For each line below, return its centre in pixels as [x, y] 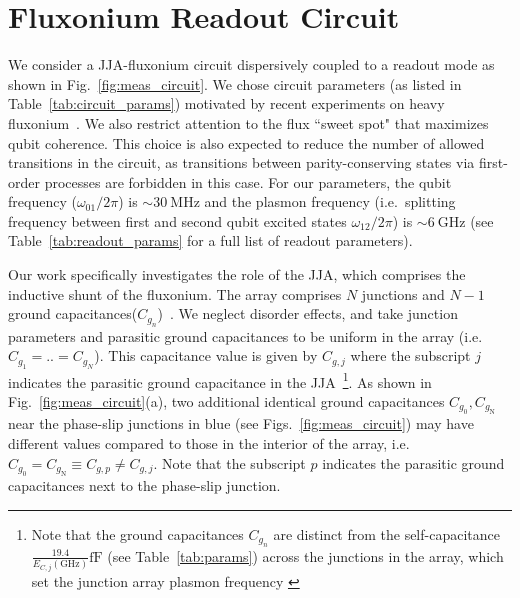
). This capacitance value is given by [206, 355]
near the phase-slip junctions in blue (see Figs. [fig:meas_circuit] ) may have [241, 423]
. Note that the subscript [229, 462]
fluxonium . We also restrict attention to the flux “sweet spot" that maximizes [248, 122]
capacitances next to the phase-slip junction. [144, 484]
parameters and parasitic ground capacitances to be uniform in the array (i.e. [245, 335]
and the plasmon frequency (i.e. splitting [330, 201]
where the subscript [410, 355]
